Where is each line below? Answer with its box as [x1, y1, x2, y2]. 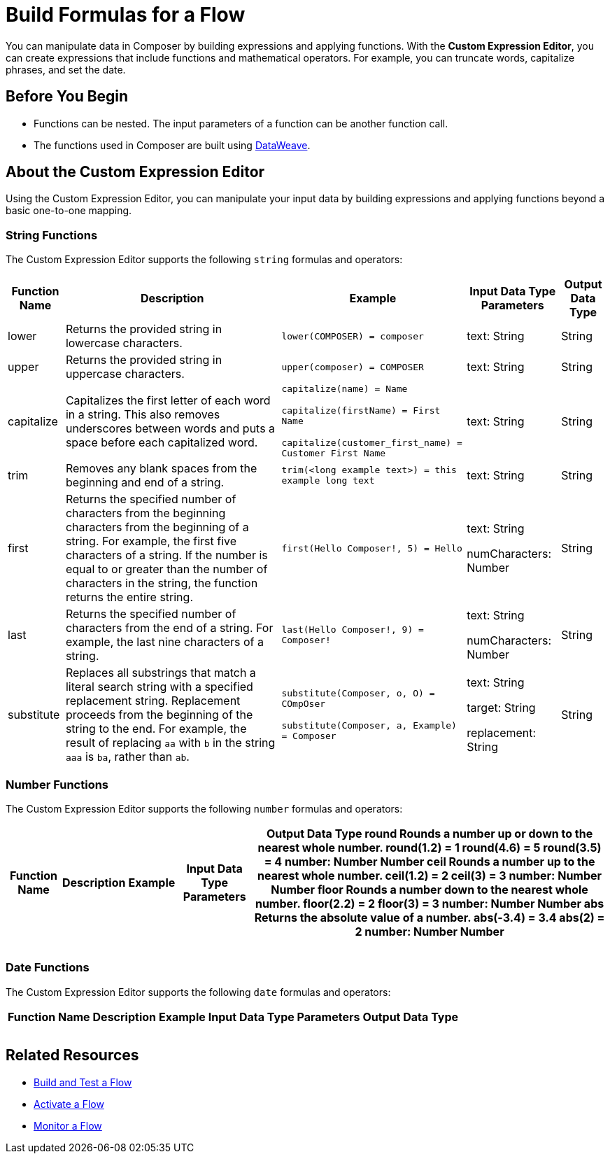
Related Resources [6, 1046, 139, 1065]
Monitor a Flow [34, 1119, 102, 1132]
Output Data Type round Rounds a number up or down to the [266, 826, 593, 841]
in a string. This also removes [65, 407, 220, 421]
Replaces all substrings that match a [65, 666, 256, 680]
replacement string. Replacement [65, 694, 241, 708]
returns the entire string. [65, 590, 193, 605]
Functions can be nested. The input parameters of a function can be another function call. [34, 117, 448, 129]
